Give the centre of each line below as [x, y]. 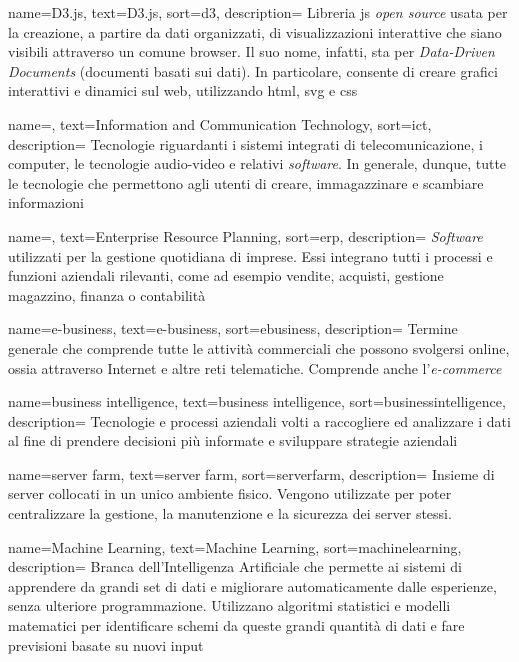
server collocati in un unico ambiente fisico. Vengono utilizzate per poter [230, 493]
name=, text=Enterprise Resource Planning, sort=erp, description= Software [245, 235]
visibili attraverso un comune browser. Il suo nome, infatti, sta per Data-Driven [251, 51]
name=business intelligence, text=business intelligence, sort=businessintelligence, [257, 401]
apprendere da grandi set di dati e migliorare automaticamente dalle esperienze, [252, 585]
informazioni [46, 202]
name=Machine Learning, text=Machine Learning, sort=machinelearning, [235, 546]
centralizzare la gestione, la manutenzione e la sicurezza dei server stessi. [230, 513]
